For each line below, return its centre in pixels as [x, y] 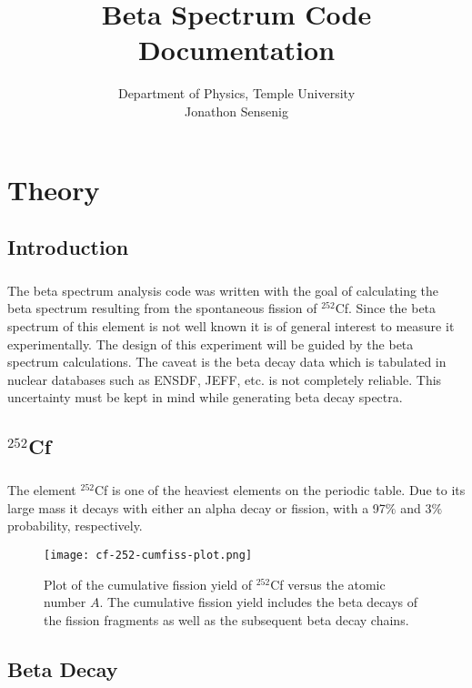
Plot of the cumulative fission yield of [148, 584]
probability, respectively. [75, 526]
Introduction [68, 247]
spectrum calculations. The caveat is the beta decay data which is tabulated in [227, 362]
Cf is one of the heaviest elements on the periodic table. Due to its [280, 490]
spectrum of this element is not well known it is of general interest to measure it [231, 326]
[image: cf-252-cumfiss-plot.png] [148, 555]
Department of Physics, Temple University [236, 93]
